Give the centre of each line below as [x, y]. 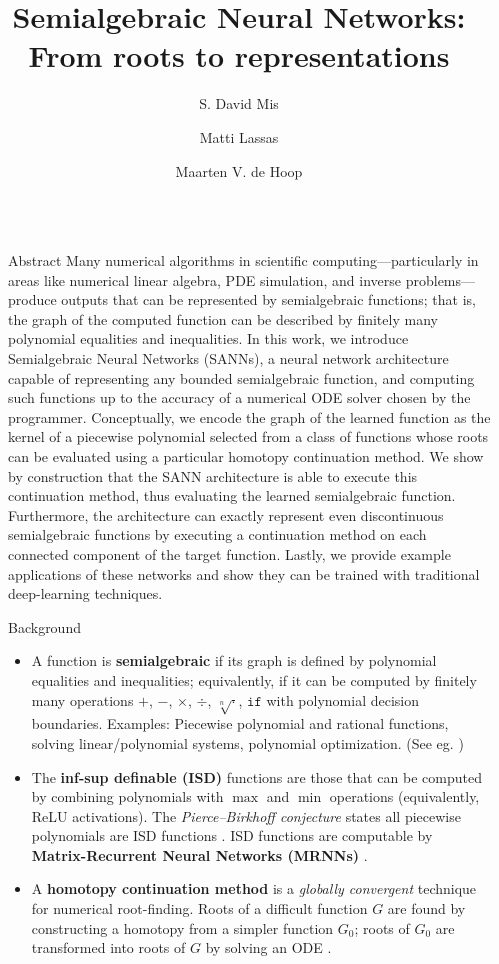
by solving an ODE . [268, 947]
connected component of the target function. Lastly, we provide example [229, 554]
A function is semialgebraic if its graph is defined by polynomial [234, 660]
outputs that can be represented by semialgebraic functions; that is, [269, 299]
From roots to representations [239, 55]
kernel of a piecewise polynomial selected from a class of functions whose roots [248, 436]
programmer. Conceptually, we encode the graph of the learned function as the [249, 416]
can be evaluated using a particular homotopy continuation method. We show [246, 456]
